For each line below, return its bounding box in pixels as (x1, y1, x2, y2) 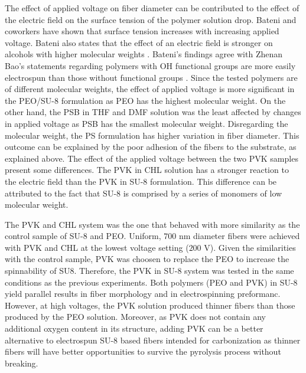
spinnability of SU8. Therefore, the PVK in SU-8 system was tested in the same (5, 264, 294, 277)
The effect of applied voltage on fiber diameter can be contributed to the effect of (5, 2, 300, 14)
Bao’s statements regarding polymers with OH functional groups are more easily (5, 59, 296, 71)
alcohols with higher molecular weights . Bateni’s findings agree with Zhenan (5, 48, 283, 60)
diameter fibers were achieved (193, 230, 300, 242)
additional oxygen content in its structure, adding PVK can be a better (5, 322, 263, 335)
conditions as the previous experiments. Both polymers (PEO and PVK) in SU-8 (5, 276, 298, 288)
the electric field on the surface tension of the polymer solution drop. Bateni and (5, 13, 297, 25)
